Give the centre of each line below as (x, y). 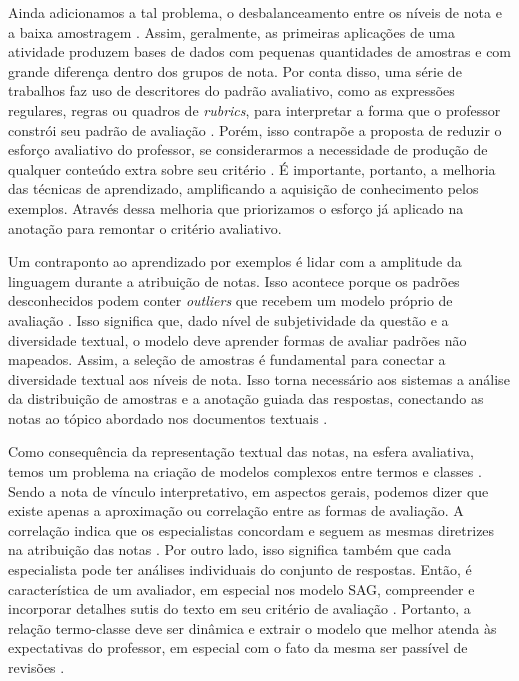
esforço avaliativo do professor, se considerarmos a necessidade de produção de (248, 149)
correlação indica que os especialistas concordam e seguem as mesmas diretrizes (251, 529)
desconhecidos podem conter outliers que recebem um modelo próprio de (230, 300)
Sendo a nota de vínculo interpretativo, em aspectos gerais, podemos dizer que (248, 490)
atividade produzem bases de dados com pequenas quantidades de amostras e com (260, 51)
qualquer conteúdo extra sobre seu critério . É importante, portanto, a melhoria (252, 168)
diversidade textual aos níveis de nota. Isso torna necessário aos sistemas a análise (259, 378)
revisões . (36, 667)
